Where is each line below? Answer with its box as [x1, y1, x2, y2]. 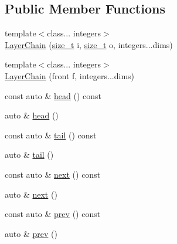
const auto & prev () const [5, 208, 101, 220]
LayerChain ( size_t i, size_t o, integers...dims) [5, 38, 173, 50]
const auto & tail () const [5, 128, 97, 141]
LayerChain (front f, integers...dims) [5, 69, 135, 82]
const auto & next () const [5, 168, 101, 180]
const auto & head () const [5, 89, 102, 101]
